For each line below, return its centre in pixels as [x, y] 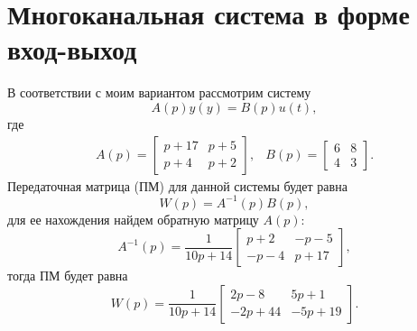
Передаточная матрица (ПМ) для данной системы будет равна [177, 185]
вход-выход [72, 49]
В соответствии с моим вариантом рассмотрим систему [159, 92]
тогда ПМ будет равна [68, 276]
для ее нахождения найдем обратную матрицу [133, 219]
